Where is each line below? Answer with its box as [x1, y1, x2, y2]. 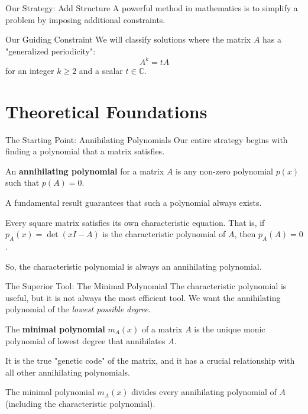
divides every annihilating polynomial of [131, 386, 277, 398]
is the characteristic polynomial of [102, 228, 226, 240]
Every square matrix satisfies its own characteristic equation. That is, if [5, 216, 265, 228]
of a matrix [141, 322, 183, 335]
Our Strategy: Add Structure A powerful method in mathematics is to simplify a [5, 2, 298, 14]
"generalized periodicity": [5, 44, 96, 57]
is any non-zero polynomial [175, 164, 273, 177]
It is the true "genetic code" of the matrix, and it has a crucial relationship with [5, 354, 295, 367]
